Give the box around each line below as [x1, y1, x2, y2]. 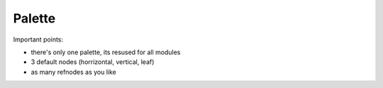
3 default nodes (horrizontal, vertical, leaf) [30, 58, 155, 66]
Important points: [13, 35, 64, 44]
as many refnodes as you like [30, 68, 117, 76]
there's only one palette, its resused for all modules [30, 48, 181, 56]
